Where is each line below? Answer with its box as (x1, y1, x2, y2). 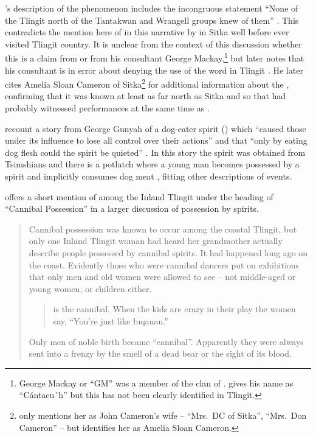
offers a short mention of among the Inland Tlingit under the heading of (5, 190, 273, 203)
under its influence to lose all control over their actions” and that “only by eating (5, 134, 307, 147)
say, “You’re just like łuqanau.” (53, 314, 168, 327)
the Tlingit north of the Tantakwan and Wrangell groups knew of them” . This (5, 13, 299, 26)
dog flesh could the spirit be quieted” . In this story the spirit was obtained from (5, 145, 306, 158)
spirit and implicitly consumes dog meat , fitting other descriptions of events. (5, 170, 292, 183)
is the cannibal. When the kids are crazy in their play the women (53, 302, 296, 315)
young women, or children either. (29, 282, 152, 295)
